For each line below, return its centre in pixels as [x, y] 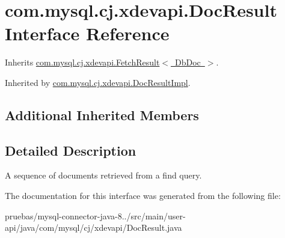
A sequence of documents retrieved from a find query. [103, 175]
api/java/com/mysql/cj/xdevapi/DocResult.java [93, 227]
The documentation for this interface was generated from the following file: [143, 196]
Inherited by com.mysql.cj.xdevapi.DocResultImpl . [98, 82]
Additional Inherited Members [102, 114]
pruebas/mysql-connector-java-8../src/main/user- [95, 215]
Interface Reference [87, 33]
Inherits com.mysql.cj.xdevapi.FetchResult [82, 62]
